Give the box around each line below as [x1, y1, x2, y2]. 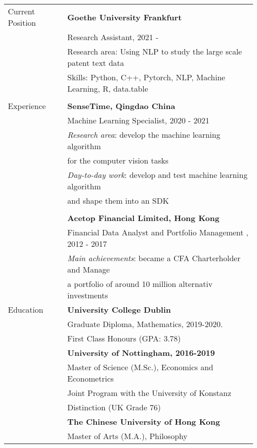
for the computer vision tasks [67, 155, 169, 166]
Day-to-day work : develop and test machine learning [67, 169, 248, 180]
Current [8, 5, 35, 17]
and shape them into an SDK [67, 195, 169, 206]
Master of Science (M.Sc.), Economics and [67, 361, 214, 373]
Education [8, 304, 43, 315]
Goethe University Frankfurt [67, 11, 182, 23]
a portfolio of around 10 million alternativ [67, 278, 213, 289]
